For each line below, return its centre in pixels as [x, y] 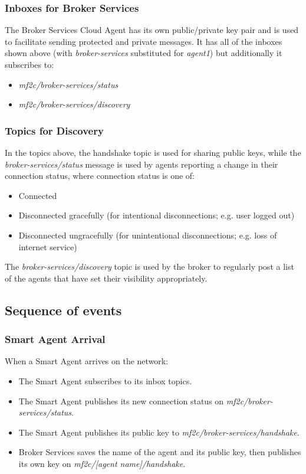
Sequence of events [63, 310]
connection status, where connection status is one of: [100, 176]
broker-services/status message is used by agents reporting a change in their [142, 164]
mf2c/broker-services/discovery [74, 104]
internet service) [48, 246]
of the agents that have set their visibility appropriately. [106, 278]
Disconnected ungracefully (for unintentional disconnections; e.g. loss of [148, 235]
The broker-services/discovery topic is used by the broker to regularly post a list [149, 267]
